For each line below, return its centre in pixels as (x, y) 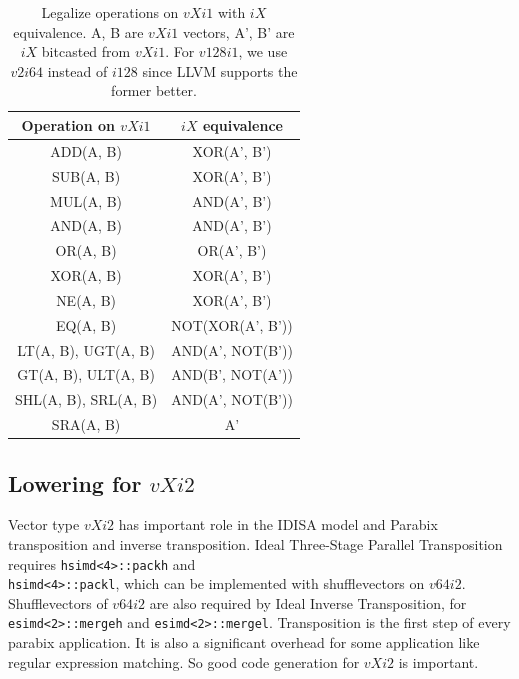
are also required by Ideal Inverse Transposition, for (308, 602)
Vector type (44, 524)
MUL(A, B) (86, 200)
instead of (77, 70)
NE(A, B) (86, 299)
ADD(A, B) (86, 150)
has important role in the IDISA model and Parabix (278, 524)
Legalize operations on (110, 12)
